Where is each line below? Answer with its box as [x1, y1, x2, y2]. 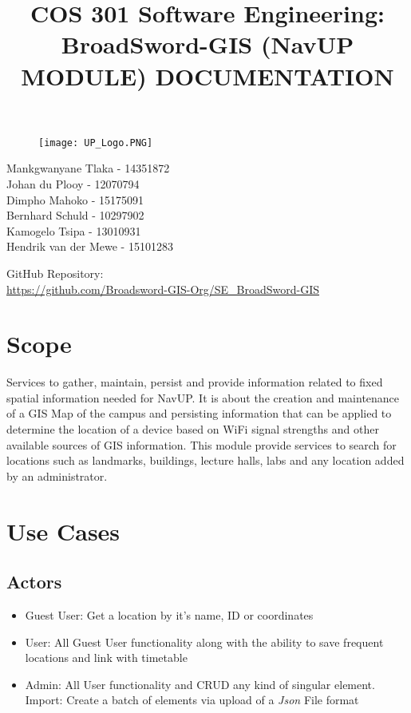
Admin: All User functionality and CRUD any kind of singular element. [25, 675, 375, 692]
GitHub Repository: [6, 264, 104, 281]
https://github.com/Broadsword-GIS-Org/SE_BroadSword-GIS [6, 280, 320, 297]
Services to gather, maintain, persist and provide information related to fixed [6, 374, 383, 390]
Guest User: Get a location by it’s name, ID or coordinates [25, 607, 314, 624]
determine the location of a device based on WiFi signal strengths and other [6, 421, 379, 438]
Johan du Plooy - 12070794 [6, 176, 140, 192]
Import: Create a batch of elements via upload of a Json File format [25, 691, 359, 708]
